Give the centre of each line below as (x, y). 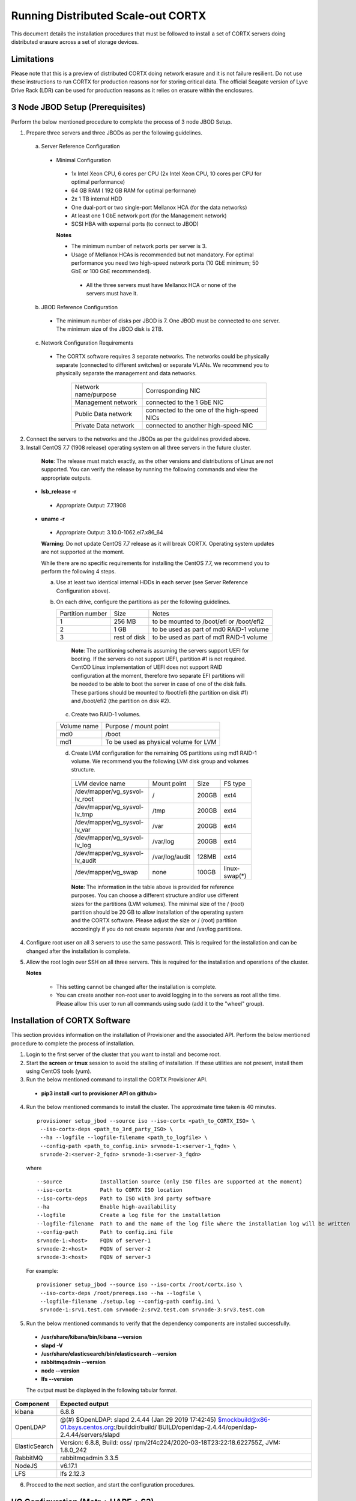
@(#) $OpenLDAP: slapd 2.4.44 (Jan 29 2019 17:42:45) (138, 1419)
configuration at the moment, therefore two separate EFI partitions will (158, 675)
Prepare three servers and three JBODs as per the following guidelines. (114, 133)
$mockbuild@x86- (244, 1419)
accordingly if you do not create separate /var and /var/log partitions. (157, 929)
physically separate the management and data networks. (126, 373)
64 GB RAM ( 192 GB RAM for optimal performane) (134, 190)
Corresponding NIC (173, 391)
